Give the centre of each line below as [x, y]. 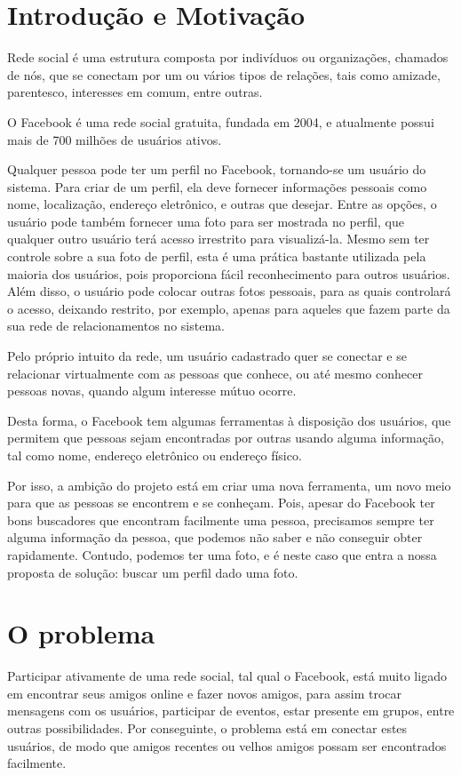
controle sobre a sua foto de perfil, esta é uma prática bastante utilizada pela [217, 256]
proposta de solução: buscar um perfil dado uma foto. [153, 572]
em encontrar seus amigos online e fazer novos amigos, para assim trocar [205, 693]
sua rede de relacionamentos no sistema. [116, 326]
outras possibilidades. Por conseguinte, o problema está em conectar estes [207, 728]
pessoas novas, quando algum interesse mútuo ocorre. [152, 391]
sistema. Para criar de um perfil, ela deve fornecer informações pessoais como [217, 186]
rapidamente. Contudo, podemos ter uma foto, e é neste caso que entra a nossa [222, 554]
